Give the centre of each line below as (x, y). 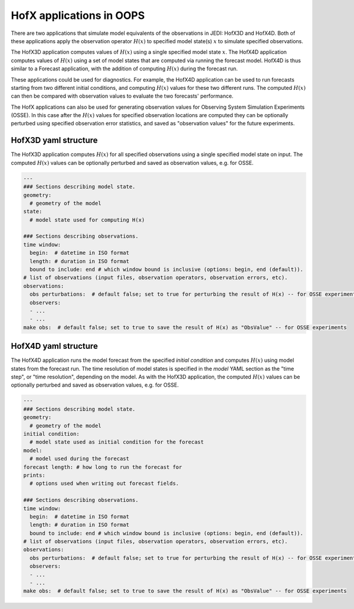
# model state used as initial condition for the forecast (117, 442)
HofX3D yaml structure (54, 140)
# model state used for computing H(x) (87, 220)
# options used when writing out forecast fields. (104, 484)
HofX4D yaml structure (55, 346)
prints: (34, 475)
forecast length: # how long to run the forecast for (103, 467)
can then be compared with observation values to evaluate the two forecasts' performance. (122, 96)
